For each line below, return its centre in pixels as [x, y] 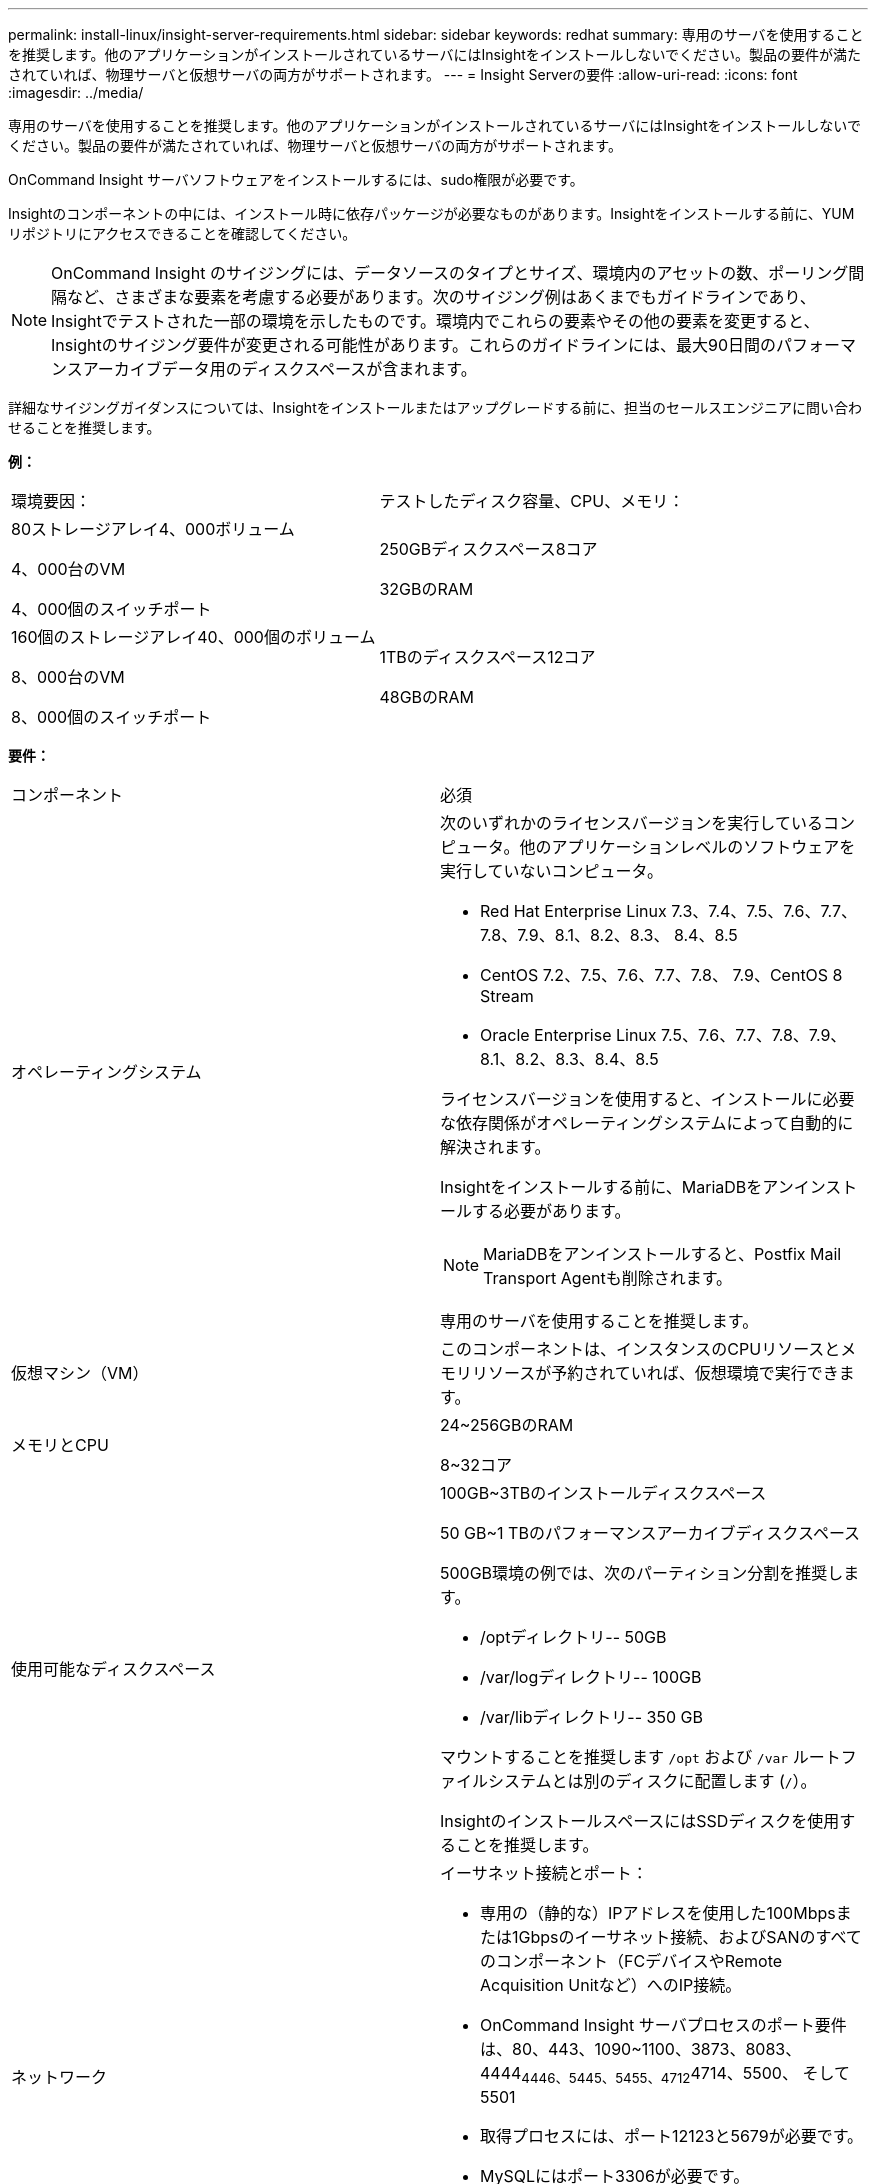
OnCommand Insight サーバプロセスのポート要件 [663, 2025]
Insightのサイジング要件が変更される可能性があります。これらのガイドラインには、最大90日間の [414, 345]
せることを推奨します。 [84, 427]
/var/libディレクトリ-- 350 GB [591, 1717]
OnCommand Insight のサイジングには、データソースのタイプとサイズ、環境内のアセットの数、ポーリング [450, 273]
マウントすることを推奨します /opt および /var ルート [640, 1757]
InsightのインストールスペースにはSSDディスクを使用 [640, 1821]
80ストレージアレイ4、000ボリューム [153, 529]
